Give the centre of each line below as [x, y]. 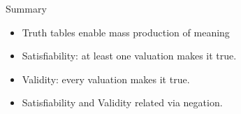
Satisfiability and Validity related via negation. [122, 102]
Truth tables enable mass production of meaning [126, 32]
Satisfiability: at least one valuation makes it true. [129, 56]
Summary [26, 8]
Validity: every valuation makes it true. [106, 79]
